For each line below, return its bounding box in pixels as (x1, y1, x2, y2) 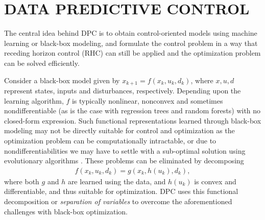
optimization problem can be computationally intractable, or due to (4, 135, 216, 145)
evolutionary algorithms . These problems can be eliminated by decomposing (4, 155, 244, 166)
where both (4, 176, 39, 186)
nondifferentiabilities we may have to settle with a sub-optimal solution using (4, 145, 246, 156)
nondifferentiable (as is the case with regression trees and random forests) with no (4, 105, 261, 116)
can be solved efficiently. (4, 57, 80, 68)
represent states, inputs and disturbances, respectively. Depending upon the (4, 85, 241, 95)
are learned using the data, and (67, 176, 166, 186)
